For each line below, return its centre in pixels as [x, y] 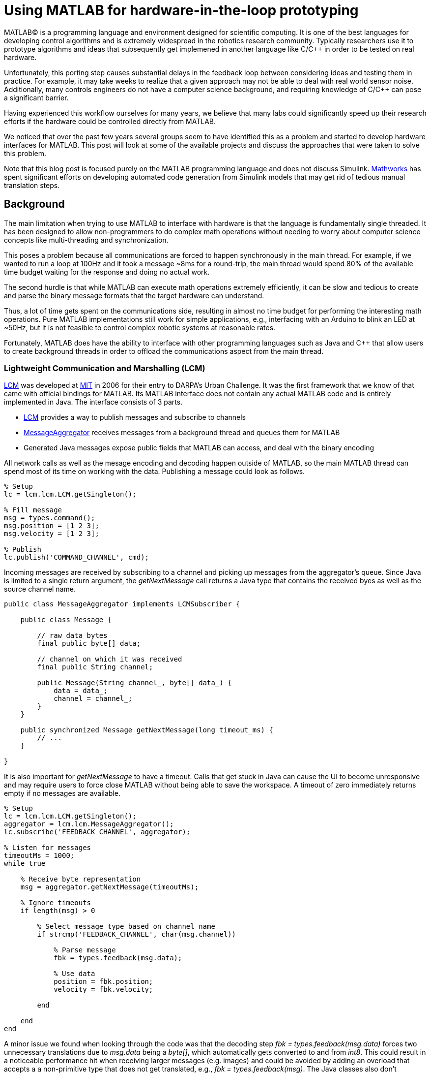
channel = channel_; [93, 699]
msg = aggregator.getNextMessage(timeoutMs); [110, 887]
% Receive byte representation [81, 879]
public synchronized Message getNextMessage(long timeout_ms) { [147, 730]
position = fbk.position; [103, 982]
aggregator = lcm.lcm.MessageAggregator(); [89, 824]
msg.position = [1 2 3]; [52, 526]
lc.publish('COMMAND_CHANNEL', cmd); [77, 557]
